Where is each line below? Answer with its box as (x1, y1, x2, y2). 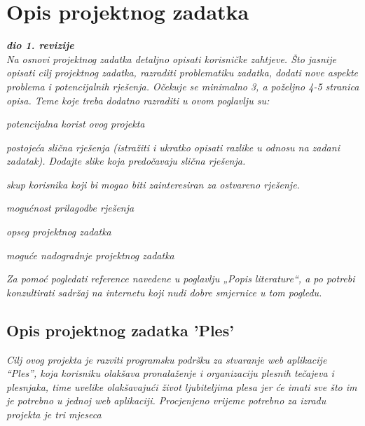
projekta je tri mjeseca (6, 407, 102, 422)
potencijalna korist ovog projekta (6, 116, 145, 131)
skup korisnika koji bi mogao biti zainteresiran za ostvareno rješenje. (6, 177, 300, 191)
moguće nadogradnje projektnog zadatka (6, 247, 174, 262)
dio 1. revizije (6, 38, 74, 53)
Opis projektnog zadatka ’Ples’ (6, 319, 234, 341)
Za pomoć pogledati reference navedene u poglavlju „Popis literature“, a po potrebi (6, 271, 355, 286)
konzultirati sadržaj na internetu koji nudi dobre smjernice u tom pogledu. (6, 284, 322, 299)
